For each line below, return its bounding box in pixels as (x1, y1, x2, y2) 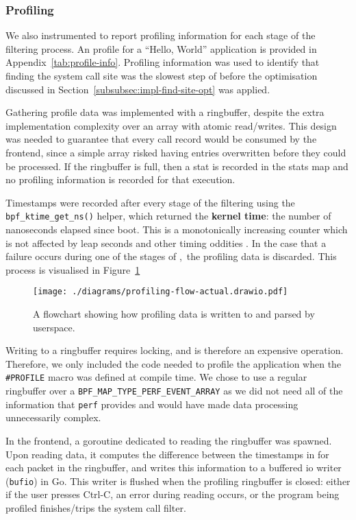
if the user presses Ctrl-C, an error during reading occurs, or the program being (5, 487, 340, 501)
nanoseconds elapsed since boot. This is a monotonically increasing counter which (5, 222, 348, 236)
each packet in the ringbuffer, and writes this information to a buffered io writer (5, 460, 342, 475)
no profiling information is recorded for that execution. (5, 172, 236, 187)
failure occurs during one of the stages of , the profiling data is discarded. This (5, 249, 337, 263)
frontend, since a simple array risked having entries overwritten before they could (5, 145, 346, 159)
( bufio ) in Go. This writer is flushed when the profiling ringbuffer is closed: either (5, 473, 351, 488)
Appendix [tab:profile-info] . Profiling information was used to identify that (5, 55, 320, 69)
